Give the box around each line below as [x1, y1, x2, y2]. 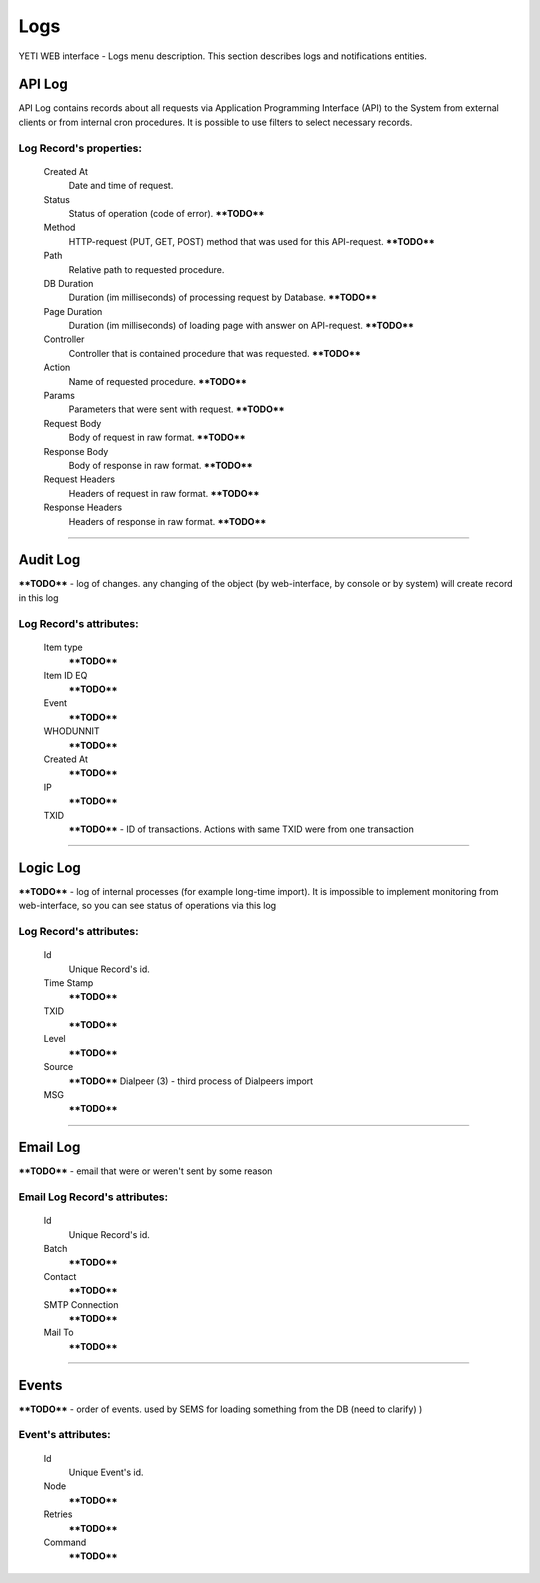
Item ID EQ [43, 669, 88, 681]
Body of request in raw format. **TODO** [68, 431, 246, 444]
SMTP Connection [43, 1298, 119, 1310]
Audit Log [18, 551, 81, 569]
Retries [43, 1508, 73, 1520]
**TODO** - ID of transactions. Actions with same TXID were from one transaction [68, 823, 414, 835]
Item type [43, 641, 84, 653]
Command [43, 1536, 87, 1549]
